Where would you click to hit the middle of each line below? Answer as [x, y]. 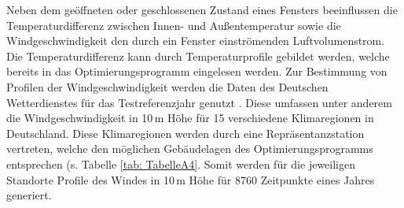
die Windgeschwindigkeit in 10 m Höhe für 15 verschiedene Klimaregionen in [190, 118]
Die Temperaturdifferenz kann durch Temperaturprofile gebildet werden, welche [198, 56]
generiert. [29, 195]
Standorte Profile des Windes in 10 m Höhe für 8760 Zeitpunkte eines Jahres [191, 179]
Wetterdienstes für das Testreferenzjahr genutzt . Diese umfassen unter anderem [199, 102]
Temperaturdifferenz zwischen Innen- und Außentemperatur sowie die [174, 25]
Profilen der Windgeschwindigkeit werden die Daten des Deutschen [167, 86]
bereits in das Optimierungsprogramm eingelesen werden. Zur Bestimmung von [197, 71]
